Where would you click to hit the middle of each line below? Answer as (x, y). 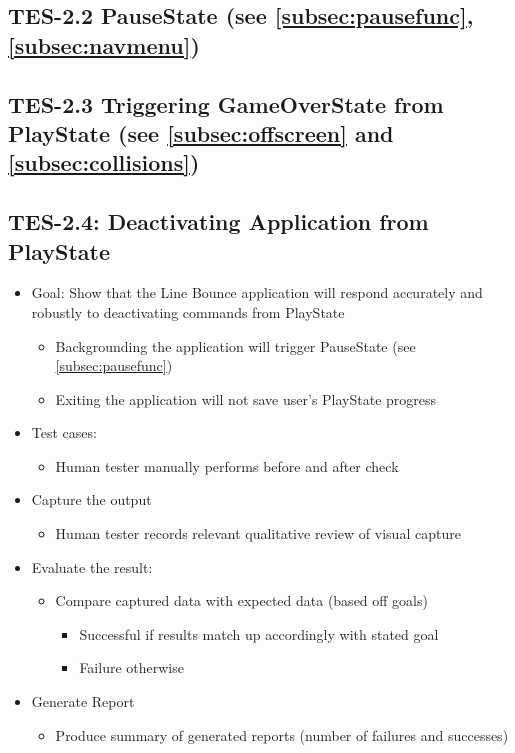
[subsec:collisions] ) (104, 162)
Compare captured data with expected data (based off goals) (241, 600)
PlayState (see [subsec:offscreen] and (201, 132)
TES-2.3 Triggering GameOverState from (226, 103)
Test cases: (64, 432)
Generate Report (83, 701)
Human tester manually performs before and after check (227, 465)
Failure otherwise (131, 667)
